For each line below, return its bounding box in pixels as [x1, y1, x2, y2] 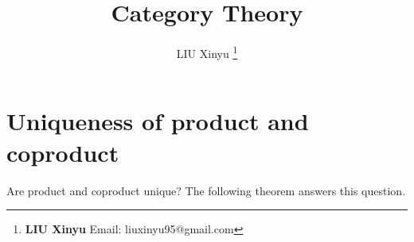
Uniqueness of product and [6, 105, 309, 137]
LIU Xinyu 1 [176, 43, 238, 61]
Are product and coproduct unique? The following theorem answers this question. [6, 182, 406, 198]
